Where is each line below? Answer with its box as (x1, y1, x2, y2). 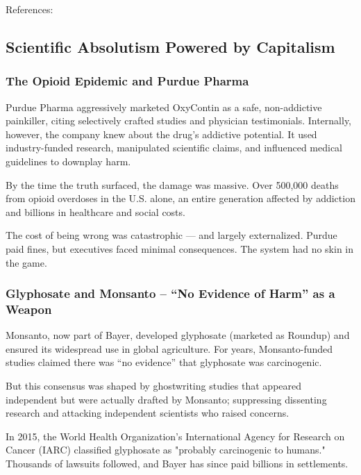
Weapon (6, 300, 52, 317)
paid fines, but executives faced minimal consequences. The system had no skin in (6, 241, 354, 256)
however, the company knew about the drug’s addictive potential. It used (6, 126, 317, 141)
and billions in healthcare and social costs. (6, 204, 185, 219)
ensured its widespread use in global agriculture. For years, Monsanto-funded (6, 341, 333, 356)
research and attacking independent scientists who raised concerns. (6, 406, 289, 420)
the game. (6, 255, 47, 269)
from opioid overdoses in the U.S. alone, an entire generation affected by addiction (6, 191, 355, 206)
